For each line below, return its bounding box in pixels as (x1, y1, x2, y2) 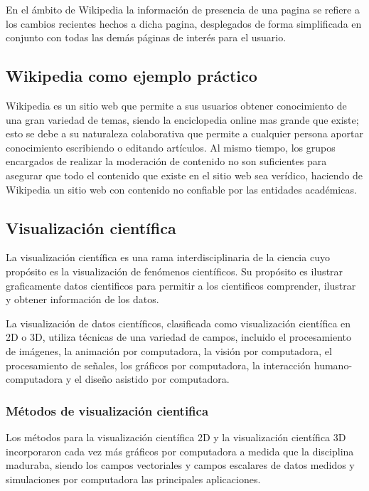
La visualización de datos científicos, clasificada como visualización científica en (6, 315, 351, 330)
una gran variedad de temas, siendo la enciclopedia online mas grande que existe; (6, 112, 359, 127)
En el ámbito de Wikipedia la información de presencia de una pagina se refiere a (6, 2, 360, 16)
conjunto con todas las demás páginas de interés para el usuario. (6, 30, 287, 45)
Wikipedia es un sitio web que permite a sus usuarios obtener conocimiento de (6, 97, 347, 112)
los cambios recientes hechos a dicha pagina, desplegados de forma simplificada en (6, 16, 362, 31)
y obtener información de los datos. (6, 292, 159, 307)
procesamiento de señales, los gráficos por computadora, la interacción (6, 357, 311, 372)
